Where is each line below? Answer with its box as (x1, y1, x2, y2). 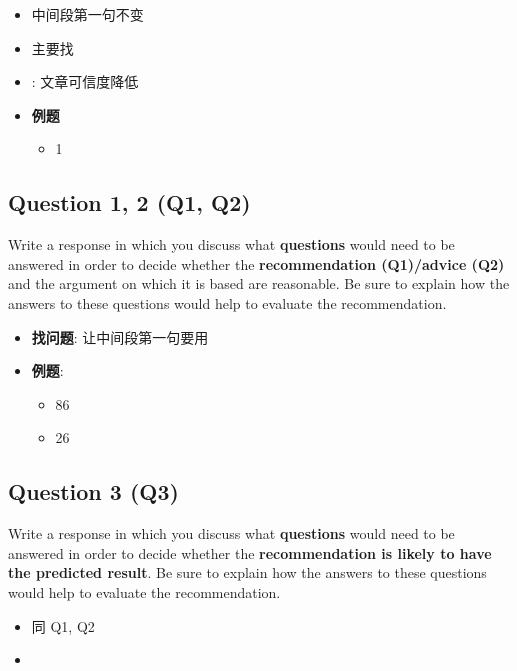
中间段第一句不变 (31, 4, 144, 24)
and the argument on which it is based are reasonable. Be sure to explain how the (8, 273, 510, 294)
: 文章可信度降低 (31, 71, 139, 92)
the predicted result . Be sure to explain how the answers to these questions (8, 562, 487, 583)
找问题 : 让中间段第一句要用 (31, 326, 209, 347)
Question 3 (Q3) (8, 476, 179, 507)
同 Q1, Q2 (31, 615, 95, 636)
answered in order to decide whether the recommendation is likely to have (8, 542, 492, 563)
